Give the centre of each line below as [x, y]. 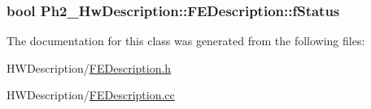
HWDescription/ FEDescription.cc [91, 95]
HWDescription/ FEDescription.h [89, 67]
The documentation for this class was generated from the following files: [186, 41]
